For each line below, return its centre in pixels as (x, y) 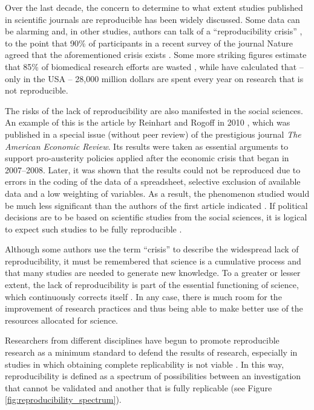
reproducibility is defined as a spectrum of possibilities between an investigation (153, 376)
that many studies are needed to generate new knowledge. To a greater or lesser (153, 273)
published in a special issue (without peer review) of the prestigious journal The (153, 134)
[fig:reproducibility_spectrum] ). (63, 399)
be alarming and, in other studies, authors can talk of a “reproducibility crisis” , (154, 31)
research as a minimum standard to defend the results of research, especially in (151, 352)
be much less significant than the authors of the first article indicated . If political (156, 205)
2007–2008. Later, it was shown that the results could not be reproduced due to (153, 169)
